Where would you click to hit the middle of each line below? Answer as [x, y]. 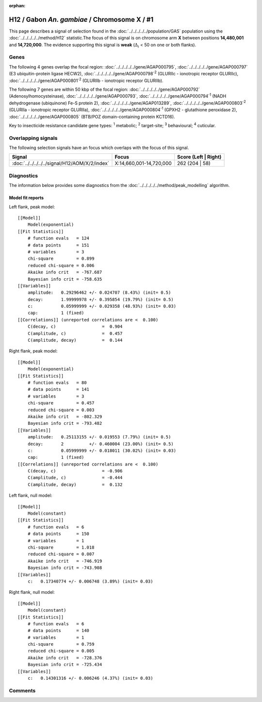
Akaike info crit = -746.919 [65, 561]
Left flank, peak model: [32, 207]
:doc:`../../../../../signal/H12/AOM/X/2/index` [60, 164]
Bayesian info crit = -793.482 [65, 423]
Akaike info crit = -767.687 [65, 272]
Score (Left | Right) [199, 157]
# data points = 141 [58, 389]
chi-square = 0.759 [61, 644]
